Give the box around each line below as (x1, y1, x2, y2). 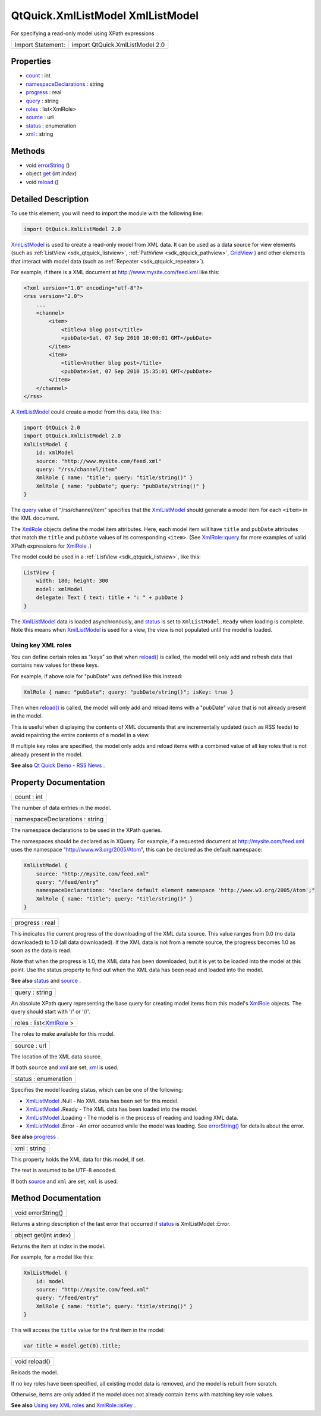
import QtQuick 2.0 (23, 424, 80, 431)
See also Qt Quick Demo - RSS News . (11, 762, 105, 769)
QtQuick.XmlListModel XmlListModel (11, 9, 199, 22)
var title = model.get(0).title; (23, 1343, 121, 1349)
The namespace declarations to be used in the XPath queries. (11, 827, 162, 834)
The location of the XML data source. (11, 1052, 102, 1060)
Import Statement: (14, 41, 65, 49)
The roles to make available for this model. (11, 1030, 115, 1038)
